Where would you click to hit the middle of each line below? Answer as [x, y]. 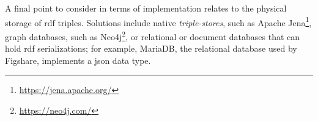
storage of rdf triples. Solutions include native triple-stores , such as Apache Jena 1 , [158, 21]
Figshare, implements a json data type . [78, 60]
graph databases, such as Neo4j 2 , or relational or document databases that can [153, 35]
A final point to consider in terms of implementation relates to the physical [146, 8]
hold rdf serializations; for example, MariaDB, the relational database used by [151, 48]
